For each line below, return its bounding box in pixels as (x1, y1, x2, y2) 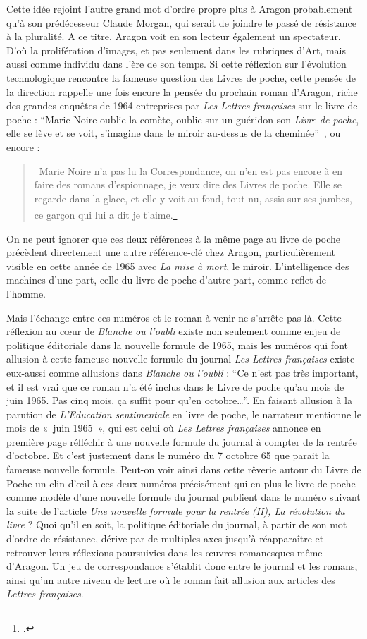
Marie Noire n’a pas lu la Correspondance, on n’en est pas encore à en (39, 163, 343, 178)
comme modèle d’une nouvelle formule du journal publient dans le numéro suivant (6, 489, 361, 504)
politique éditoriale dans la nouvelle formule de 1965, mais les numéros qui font (6, 337, 348, 352)
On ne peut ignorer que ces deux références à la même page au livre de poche (6, 231, 340, 245)
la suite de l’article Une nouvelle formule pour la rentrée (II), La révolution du (6, 503, 345, 518)
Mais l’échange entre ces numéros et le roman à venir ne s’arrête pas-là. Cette (6, 310, 342, 324)
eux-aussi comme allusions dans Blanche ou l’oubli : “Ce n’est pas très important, (6, 365, 359, 379)
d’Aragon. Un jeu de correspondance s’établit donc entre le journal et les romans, (6, 559, 358, 573)
